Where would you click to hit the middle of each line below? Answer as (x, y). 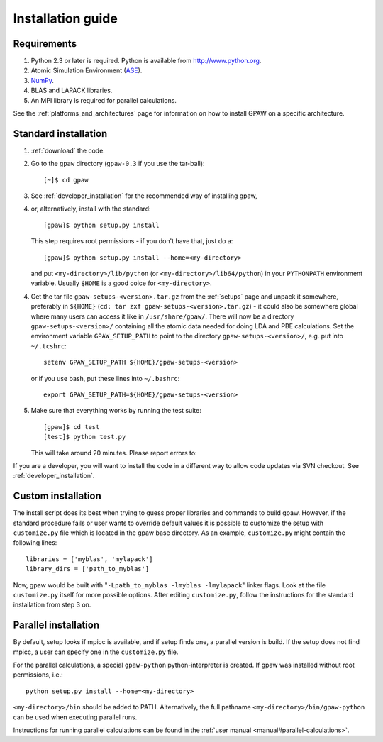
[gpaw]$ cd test (72, 427)
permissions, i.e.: (38, 675)
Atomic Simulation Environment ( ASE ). (87, 70)
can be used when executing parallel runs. (75, 717)
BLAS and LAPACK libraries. (72, 90)
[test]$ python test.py (85, 437)
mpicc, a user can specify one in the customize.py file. (96, 652)
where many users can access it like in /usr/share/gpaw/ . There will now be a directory (162, 316)
